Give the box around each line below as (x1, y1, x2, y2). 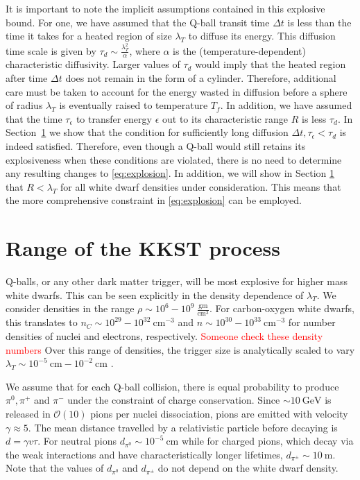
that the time (6, 111, 62, 126)
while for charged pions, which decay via (181, 434, 354, 448)
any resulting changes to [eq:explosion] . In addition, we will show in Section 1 (6, 166, 335, 180)
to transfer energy (76, 111, 152, 126)
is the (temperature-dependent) (173, 43, 306, 58)
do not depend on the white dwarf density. (157, 461, 338, 475)
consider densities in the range (6, 301, 135, 316)
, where (129, 43, 160, 58)
